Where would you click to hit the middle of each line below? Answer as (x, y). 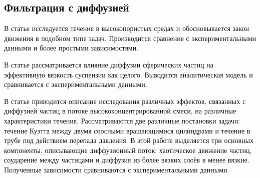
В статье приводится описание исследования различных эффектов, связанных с (125, 101)
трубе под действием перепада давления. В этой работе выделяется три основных (129, 140)
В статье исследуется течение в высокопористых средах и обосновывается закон (126, 28)
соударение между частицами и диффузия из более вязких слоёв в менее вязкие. (127, 160)
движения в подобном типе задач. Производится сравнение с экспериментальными (130, 38)
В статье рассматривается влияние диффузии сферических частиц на (109, 64)
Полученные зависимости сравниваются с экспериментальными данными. (117, 169)
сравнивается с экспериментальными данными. (76, 84)
